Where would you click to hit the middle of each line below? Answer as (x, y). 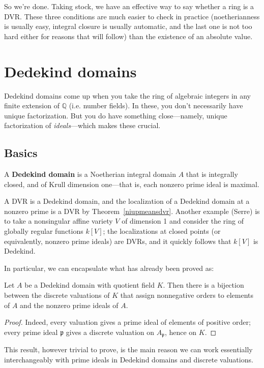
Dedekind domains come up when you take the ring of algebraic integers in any (128, 95)
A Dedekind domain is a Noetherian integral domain (90, 174)
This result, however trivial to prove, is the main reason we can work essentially (128, 349)
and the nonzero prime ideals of (69, 305)
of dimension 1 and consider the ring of (183, 221)
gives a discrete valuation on (110, 332)
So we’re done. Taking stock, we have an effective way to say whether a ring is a (129, 6)
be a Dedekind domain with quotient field (90, 285)
